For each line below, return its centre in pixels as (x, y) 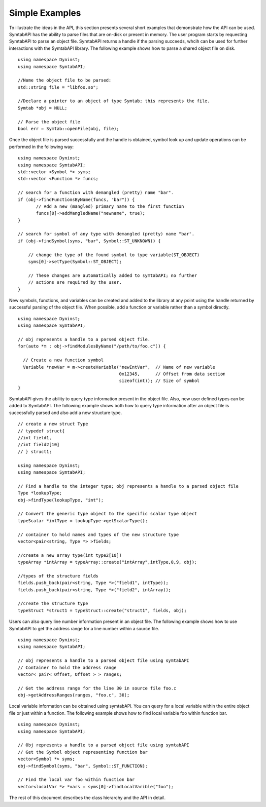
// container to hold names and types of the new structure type (99, 535)
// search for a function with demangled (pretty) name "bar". (96, 193)
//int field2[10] (39, 445)
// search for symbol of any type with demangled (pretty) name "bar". (106, 234)
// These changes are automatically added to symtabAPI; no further (112, 275)
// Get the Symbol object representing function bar (83, 752)
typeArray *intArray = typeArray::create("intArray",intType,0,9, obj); (107, 562)
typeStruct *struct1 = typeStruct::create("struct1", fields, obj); (102, 610)
